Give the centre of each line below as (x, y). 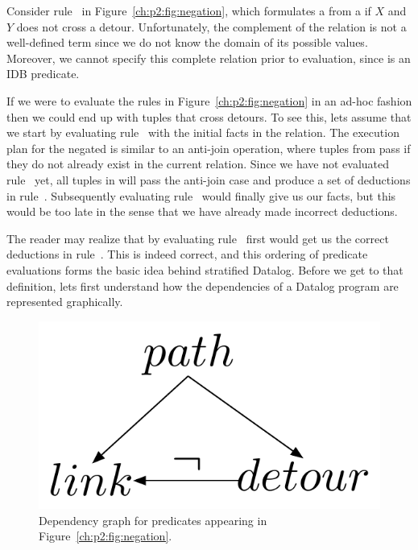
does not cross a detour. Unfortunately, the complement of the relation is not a (211, 26)
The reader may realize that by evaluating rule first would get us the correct (198, 238)
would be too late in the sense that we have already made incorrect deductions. (202, 211)
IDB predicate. (43, 74)
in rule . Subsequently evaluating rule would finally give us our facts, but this (201, 195)
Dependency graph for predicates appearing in (153, 520)
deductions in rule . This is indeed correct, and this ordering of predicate (187, 254)
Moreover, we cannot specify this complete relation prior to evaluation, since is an (209, 58)
